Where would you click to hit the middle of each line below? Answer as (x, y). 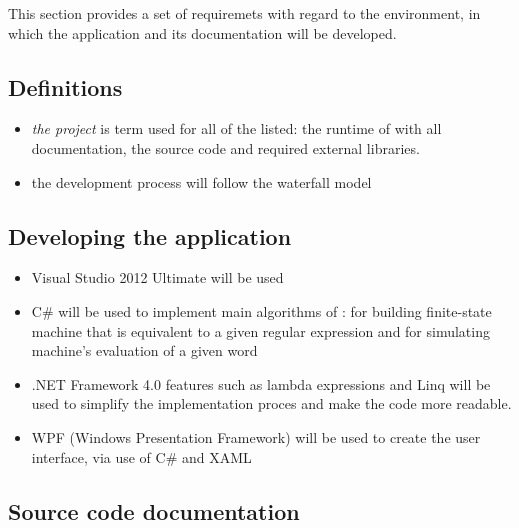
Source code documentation (154, 510)
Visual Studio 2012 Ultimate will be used (157, 277)
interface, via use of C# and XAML (141, 456)
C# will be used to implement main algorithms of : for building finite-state (261, 310)
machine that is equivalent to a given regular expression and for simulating (260, 330)
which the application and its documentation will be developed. (202, 32)
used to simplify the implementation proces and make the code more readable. (271, 403)
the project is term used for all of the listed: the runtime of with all (236, 128)
